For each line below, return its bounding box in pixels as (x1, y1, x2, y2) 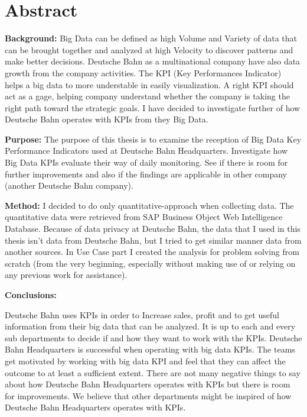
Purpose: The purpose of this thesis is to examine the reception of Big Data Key (5, 132, 302, 145)
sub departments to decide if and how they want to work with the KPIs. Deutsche (5, 331, 302, 344)
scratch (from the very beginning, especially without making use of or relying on (5, 257, 296, 269)
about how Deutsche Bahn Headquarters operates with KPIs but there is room (5, 378, 290, 390)
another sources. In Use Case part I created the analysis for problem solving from (5, 245, 299, 258)
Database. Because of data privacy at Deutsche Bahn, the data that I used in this (5, 222, 301, 235)
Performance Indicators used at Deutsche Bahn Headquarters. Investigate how (5, 144, 288, 157)
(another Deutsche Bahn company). (5, 179, 133, 192)
